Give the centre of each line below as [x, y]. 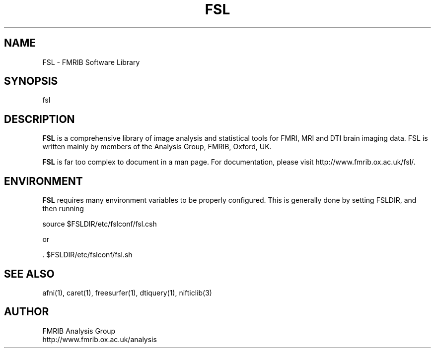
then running [63, 209]
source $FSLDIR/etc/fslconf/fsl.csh [100, 224]
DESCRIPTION [39, 119]
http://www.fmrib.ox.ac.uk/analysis [100, 339]
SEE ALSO [29, 274]
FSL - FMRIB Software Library [91, 62]
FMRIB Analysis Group [79, 331]
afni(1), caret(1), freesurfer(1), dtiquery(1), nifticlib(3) [127, 293]
